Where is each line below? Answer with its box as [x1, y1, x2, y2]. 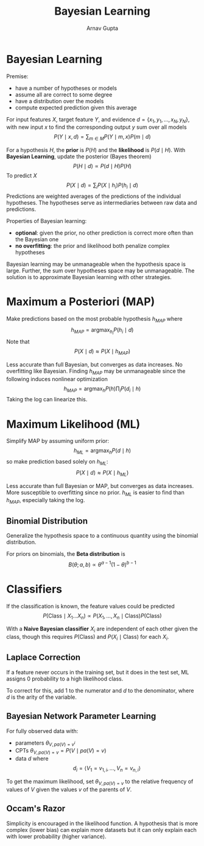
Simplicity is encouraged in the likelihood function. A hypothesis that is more [6, 820, 199, 827]
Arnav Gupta [86, 24, 119, 32]
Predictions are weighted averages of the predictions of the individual [6, 192, 181, 200]
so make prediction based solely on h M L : [6, 458, 108, 467]
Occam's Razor [6, 803, 66, 814]
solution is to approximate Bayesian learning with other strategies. [6, 274, 172, 281]
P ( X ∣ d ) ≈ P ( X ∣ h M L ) [76, 469, 129, 478]
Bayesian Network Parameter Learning [6, 711, 157, 721]
